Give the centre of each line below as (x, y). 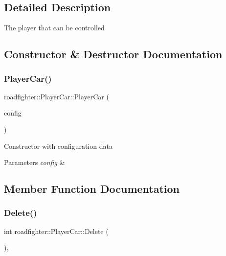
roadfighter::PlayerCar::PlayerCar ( (56, 96)
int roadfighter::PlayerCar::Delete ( (56, 231)
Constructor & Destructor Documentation (113, 54)
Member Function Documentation (92, 189)
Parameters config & (34, 162)
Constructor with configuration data (58, 146)
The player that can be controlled (54, 28)
